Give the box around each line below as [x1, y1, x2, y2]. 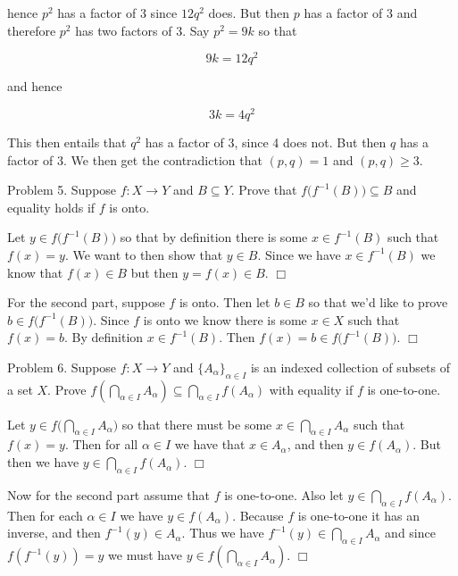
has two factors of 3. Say [75, 21, 210, 39]
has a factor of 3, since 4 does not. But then [145, 132, 387, 151]
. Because [232, 505, 284, 524]
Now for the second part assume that [7, 485, 211, 504]
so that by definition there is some [120, 228, 308, 246]
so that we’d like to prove [308, 293, 448, 312]
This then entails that [7, 132, 127, 151]
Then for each [7, 505, 83, 524]
